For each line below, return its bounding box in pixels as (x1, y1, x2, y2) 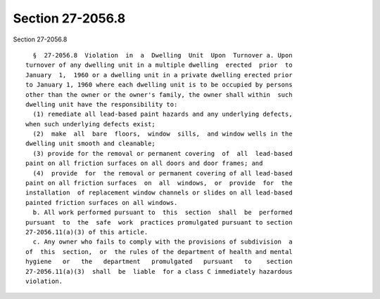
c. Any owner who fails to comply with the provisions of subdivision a (32, 238, 293, 246)
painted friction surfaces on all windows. (25, 199, 178, 206)
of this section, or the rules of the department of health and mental (25, 248, 293, 255)
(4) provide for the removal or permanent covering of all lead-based (32, 169, 293, 177)
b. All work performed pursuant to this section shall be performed (32, 208, 293, 217)
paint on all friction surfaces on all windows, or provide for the (25, 179, 293, 187)
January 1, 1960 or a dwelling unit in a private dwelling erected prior (25, 71, 293, 79)
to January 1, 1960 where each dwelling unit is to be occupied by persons (25, 81, 293, 89)
